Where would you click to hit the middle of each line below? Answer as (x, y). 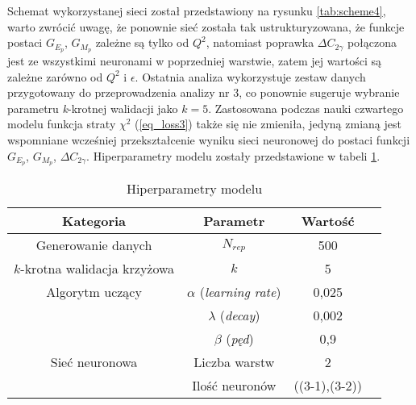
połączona (372, 42)
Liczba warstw (234, 362)
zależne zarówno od (55, 76)
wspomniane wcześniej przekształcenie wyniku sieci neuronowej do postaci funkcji (209, 140)
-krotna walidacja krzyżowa (98, 269)
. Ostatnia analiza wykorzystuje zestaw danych (250, 76)
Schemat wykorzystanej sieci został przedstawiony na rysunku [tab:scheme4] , (197, 10)
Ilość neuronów (234, 386)
